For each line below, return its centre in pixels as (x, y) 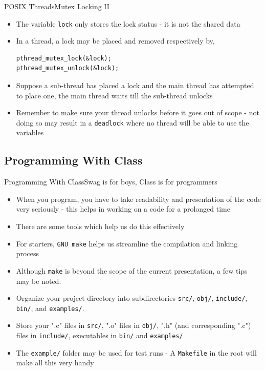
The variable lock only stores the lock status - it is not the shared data (128, 23)
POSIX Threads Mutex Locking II (57, 6)
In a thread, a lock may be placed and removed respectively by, (115, 41)
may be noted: (39, 281)
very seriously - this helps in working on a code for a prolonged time (123, 209)
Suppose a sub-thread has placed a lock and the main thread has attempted (135, 85)
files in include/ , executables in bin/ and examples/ (100, 335)
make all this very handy (55, 363)
